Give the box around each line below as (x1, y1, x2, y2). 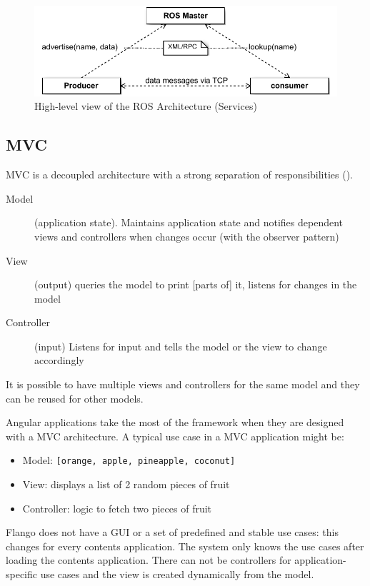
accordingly (34, 353, 84, 368)
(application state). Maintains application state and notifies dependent (34, 215, 344, 230)
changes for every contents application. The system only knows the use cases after (6, 538, 364, 553)
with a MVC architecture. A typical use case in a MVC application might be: (6, 428, 344, 443)
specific (6, 567, 38, 582)
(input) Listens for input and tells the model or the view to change (34, 338, 327, 353)
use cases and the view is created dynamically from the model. (40, 567, 314, 582)
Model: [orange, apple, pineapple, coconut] (22, 453, 236, 468)
